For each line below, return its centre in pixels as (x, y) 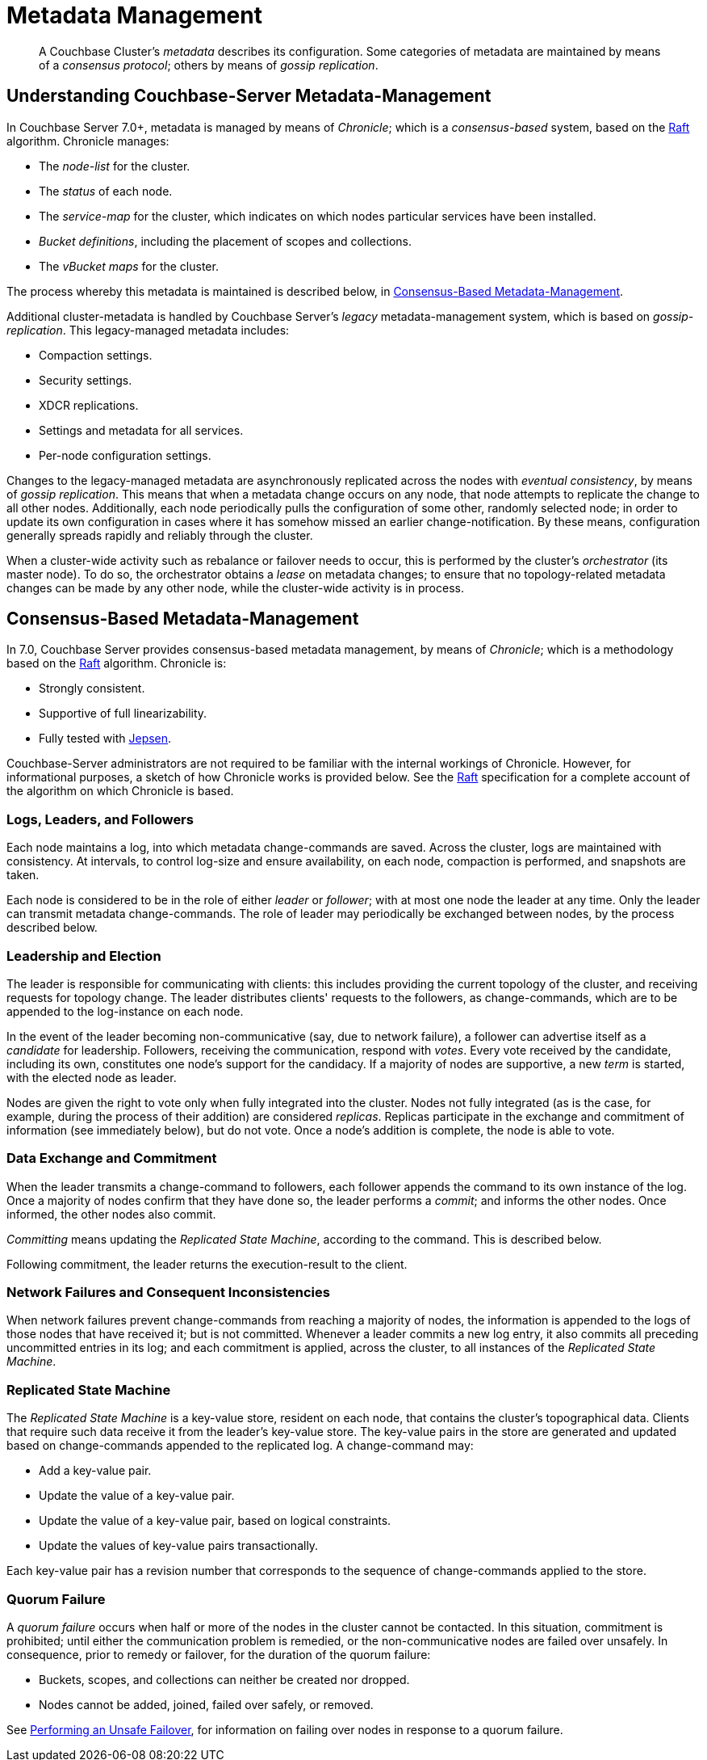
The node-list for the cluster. (115, 166)
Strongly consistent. (92, 688)
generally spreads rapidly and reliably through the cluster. (160, 535)
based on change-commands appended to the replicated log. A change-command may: (240, 1446)
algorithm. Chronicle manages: (88, 141)
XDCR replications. (89, 405)
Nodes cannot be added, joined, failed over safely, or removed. (206, 1704)
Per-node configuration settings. (125, 455)
